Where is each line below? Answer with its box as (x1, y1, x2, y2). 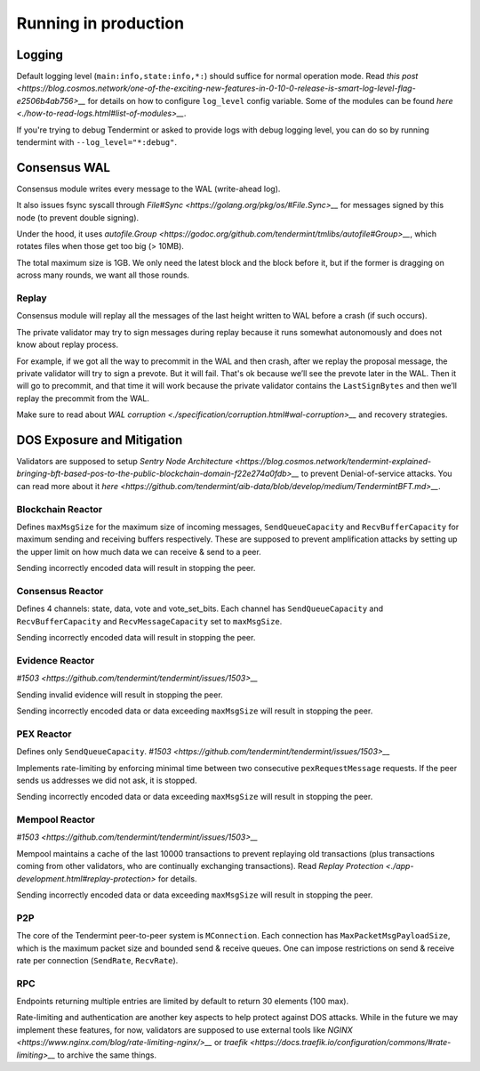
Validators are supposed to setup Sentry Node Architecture (16, 456, 234, 467)
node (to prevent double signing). (16, 212, 140, 222)
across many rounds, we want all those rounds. (16, 270, 190, 280)
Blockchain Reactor (16, 503, 102, 515)
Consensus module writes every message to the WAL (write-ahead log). (16, 183, 281, 194)
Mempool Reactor (16, 814, 95, 826)
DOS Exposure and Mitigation (16, 432, 183, 447)
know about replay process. (16, 339, 119, 350)
